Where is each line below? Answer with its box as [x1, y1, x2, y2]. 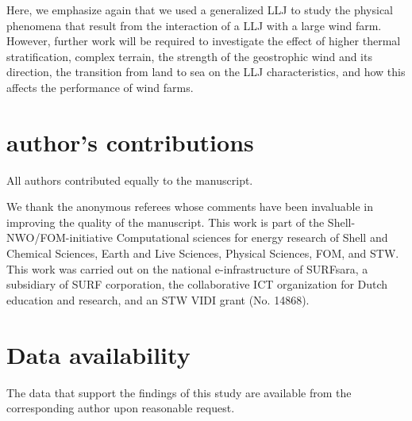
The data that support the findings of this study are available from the [6, 384, 352, 400]
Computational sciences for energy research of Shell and [116, 229, 388, 246]
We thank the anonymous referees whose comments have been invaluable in [6, 198, 373, 215]
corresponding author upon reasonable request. [6, 400, 235, 416]
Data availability [6, 338, 191, 370]
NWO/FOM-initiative [6, 229, 113, 246]
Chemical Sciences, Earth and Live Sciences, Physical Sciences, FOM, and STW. [6, 245, 399, 262]
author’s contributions [6, 125, 254, 158]
